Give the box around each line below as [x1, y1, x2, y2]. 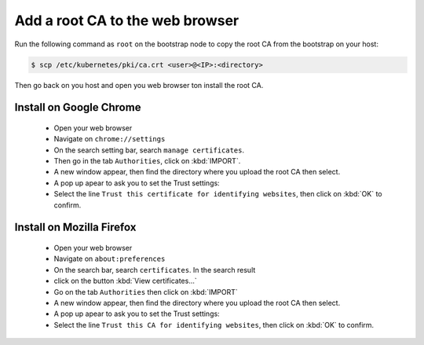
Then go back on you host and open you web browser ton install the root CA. [14, 80, 264, 90]
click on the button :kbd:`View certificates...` [53, 276, 198, 286]
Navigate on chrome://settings [53, 134, 166, 144]
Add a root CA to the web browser [14, 12, 239, 29]
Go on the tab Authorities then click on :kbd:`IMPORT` [53, 287, 239, 296]
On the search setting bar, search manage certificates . [53, 145, 245, 155]
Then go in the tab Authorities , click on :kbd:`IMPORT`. [53, 156, 241, 166]
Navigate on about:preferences [53, 254, 166, 263]
